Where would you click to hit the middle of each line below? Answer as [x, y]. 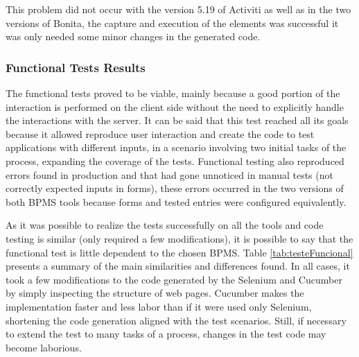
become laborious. [44, 347]
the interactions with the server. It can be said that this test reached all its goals [177, 120]
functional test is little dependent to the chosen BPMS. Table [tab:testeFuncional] [179, 252]
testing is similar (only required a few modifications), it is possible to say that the [179, 238]
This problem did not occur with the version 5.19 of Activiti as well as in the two [178, 9]
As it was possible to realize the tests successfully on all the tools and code [165, 225]
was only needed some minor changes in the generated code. [133, 36]
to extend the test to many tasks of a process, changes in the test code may [166, 334]
